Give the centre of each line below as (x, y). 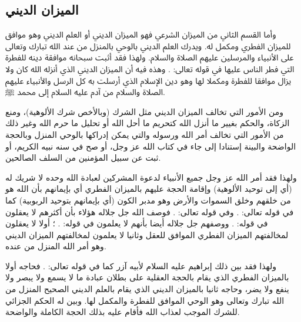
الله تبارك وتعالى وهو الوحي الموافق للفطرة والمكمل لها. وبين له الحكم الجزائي (145, 300)
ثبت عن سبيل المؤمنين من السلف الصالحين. (83, 157)
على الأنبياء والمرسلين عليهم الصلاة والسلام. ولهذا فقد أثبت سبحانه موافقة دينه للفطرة (150, 57)
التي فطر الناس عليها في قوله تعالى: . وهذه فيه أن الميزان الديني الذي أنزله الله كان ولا (150, 68)
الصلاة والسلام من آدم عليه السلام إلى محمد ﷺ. (85, 92)
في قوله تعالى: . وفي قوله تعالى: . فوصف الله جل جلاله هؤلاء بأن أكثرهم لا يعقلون (150, 211)
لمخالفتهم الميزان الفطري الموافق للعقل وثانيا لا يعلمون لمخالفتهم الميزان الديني (147, 234)
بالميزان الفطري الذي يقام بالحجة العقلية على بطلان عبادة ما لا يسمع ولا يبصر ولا (147, 277)
